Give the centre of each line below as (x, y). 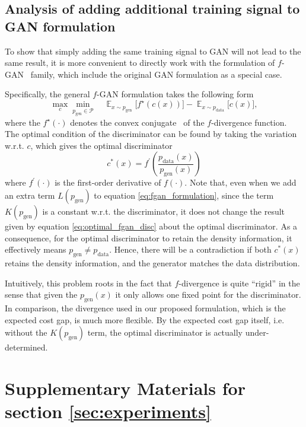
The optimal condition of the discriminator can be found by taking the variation (151, 134)
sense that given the (41, 294)
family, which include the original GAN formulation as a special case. (156, 74)
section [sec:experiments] (108, 411)
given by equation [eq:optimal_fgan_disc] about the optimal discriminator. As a (151, 226)
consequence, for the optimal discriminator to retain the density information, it (149, 238)
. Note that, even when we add (240, 182)
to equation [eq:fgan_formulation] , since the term (184, 195)
